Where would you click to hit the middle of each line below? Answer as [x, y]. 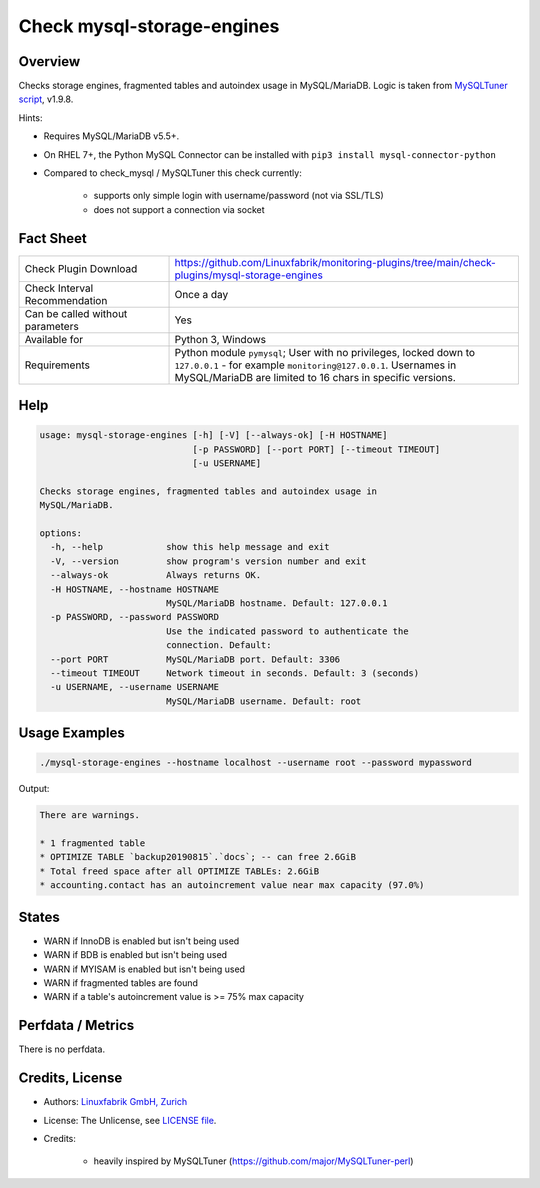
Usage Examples [71, 733]
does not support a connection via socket [179, 209]
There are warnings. [89, 815]
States [39, 916]
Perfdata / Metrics [76, 1025]
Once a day [201, 294]
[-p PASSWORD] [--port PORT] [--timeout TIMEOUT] [316, 449]
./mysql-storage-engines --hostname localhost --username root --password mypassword [255, 763]
